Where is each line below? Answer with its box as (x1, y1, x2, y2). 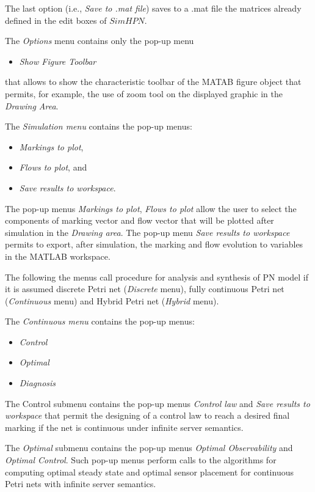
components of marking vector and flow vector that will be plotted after (5, 214, 274, 227)
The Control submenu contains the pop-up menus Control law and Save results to (5, 397, 310, 409)
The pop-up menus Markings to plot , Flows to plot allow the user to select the (5, 202, 297, 215)
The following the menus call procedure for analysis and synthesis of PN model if (5, 270, 308, 283)
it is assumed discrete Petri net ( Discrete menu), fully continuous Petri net (5, 282, 284, 295)
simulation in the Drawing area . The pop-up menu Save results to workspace (5, 226, 290, 238)
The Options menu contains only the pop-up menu (5, 34, 194, 47)
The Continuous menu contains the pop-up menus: (5, 315, 195, 328)
